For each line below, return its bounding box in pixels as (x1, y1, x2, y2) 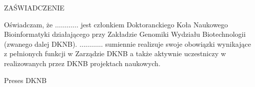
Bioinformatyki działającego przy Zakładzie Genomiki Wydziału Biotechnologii (4, 29, 246, 39)
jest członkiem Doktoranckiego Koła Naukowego (80, 19, 228, 29)
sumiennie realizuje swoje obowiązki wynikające (105, 38, 251, 49)
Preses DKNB (4, 75, 47, 85)
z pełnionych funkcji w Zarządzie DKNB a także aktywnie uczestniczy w (4, 48, 226, 59)
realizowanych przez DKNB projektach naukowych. (4, 58, 160, 68)
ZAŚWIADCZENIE (4, 2, 64, 12)
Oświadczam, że (4, 19, 53, 29)
